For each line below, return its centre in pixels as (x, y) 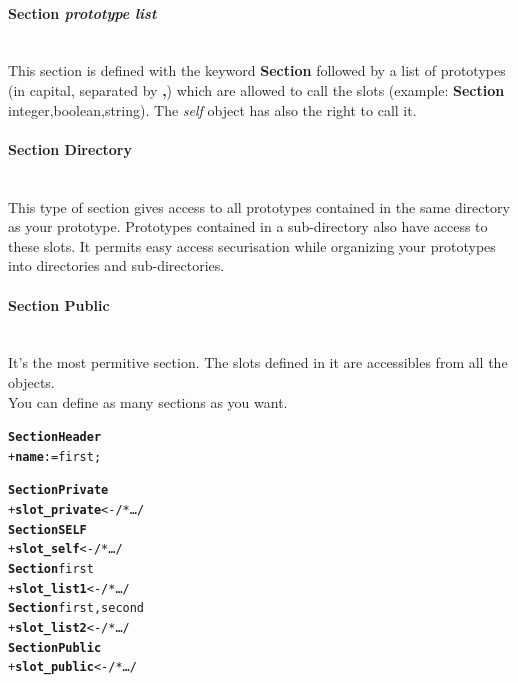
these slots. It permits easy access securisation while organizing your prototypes (252, 245)
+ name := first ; (55, 456)
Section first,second (76, 608)
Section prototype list (82, 12)
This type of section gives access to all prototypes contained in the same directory (259, 206)
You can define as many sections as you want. (148, 401)
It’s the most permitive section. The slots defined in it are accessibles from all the (258, 362)
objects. (31, 381)
